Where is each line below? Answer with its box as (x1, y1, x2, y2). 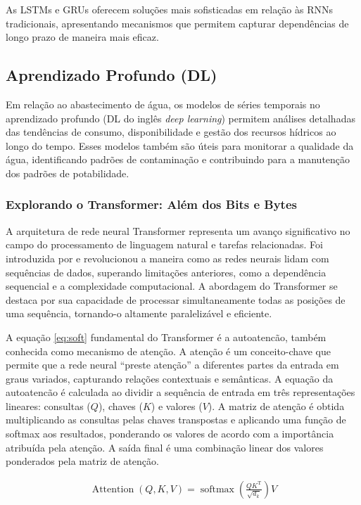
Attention (91, 484, 134, 494)
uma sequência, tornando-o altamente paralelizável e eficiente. (6, 306, 272, 321)
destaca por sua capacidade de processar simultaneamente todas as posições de (6, 292, 346, 307)
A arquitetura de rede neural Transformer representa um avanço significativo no (6, 223, 350, 238)
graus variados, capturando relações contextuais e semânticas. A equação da (6, 371, 334, 385)
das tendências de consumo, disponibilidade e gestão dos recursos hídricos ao (6, 124, 336, 139)
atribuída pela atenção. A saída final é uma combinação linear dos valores (6, 440, 324, 454)
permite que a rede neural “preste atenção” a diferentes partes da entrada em (6, 357, 339, 372)
